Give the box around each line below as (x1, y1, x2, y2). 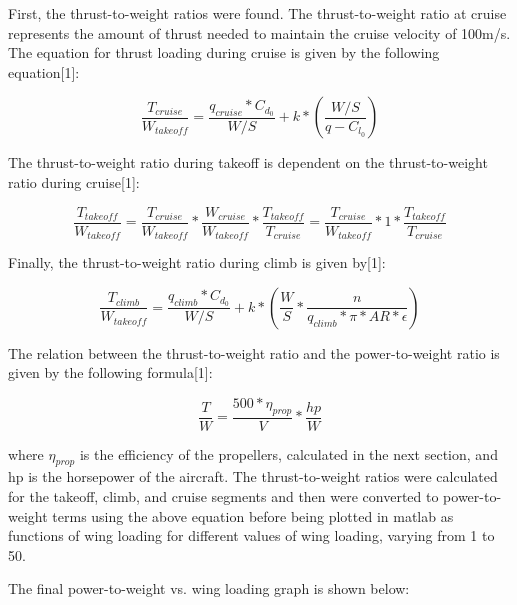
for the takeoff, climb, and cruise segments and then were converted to (8, 486, 439, 507)
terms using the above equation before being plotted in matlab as (52, 505, 454, 526)
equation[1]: (8, 61, 80, 82)
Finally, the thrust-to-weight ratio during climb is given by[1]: (8, 252, 386, 273)
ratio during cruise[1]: (8, 171, 140, 192)
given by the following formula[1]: (8, 362, 213, 383)
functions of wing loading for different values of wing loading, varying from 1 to (8, 525, 495, 546)
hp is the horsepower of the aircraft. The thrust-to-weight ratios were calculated (8, 466, 498, 487)
